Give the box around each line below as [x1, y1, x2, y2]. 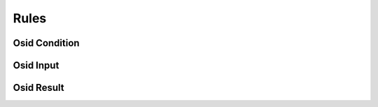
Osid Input [13, 59, 59, 71]
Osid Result [13, 82, 64, 94]
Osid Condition [13, 37, 80, 49]
